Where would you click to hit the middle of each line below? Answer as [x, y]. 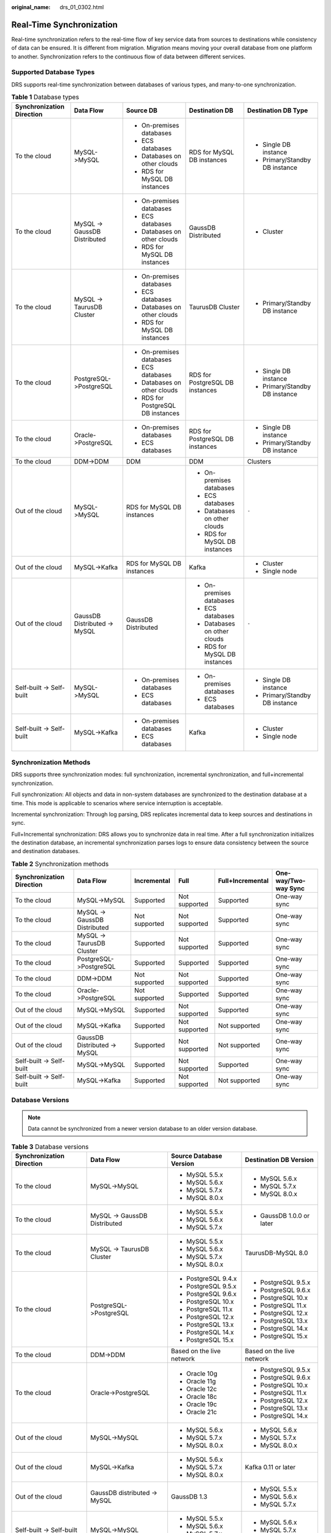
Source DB [142, 110]
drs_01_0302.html [82, 7]
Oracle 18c [202, 1396]
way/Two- [291, 881]
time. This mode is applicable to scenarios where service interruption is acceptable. [117, 803]
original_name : [31, 7]
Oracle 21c [201, 1412]
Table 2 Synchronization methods [60, 864]
